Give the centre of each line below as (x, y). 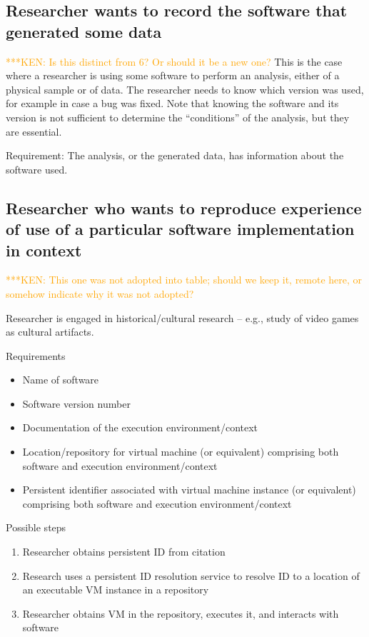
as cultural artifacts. (50, 332)
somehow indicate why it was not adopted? (100, 293)
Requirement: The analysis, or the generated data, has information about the (175, 155)
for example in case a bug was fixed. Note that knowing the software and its (172, 103)
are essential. (34, 131)
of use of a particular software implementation (180, 229)
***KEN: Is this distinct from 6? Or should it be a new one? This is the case (174, 61)
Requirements (36, 355)
